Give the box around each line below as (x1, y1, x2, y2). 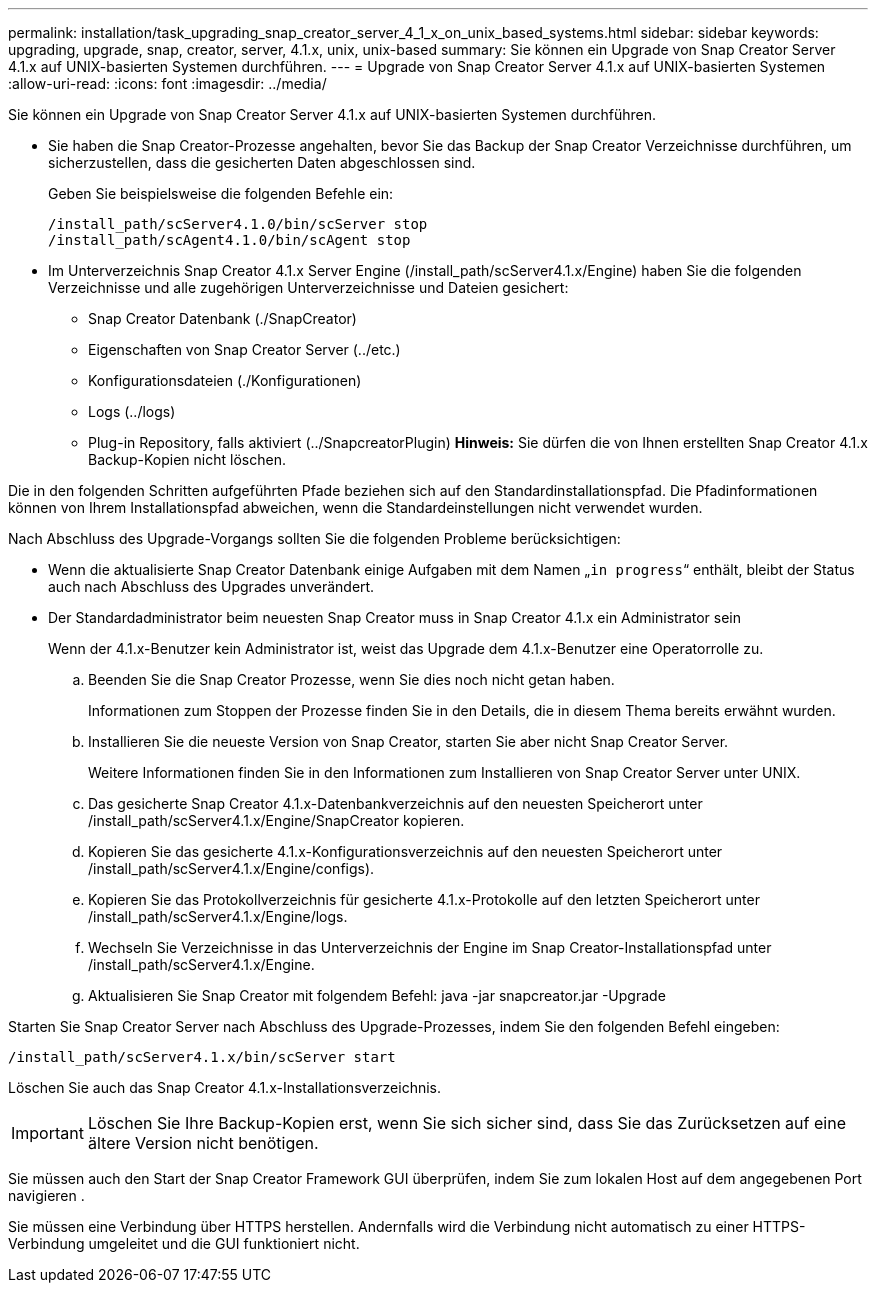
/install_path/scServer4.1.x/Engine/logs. (88, 908, 348, 925)
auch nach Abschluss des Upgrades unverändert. (48, 578, 375, 595)
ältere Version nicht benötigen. (87, 1133, 319, 1153)
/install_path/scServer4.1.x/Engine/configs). (88, 860, 375, 877)
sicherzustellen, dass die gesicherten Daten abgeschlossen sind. (48, 154, 476, 171)
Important (11, 1123, 84, 1143)
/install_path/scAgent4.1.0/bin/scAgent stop (48, 232, 411, 248)
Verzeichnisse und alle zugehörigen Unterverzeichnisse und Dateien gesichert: (48, 279, 569, 296)
